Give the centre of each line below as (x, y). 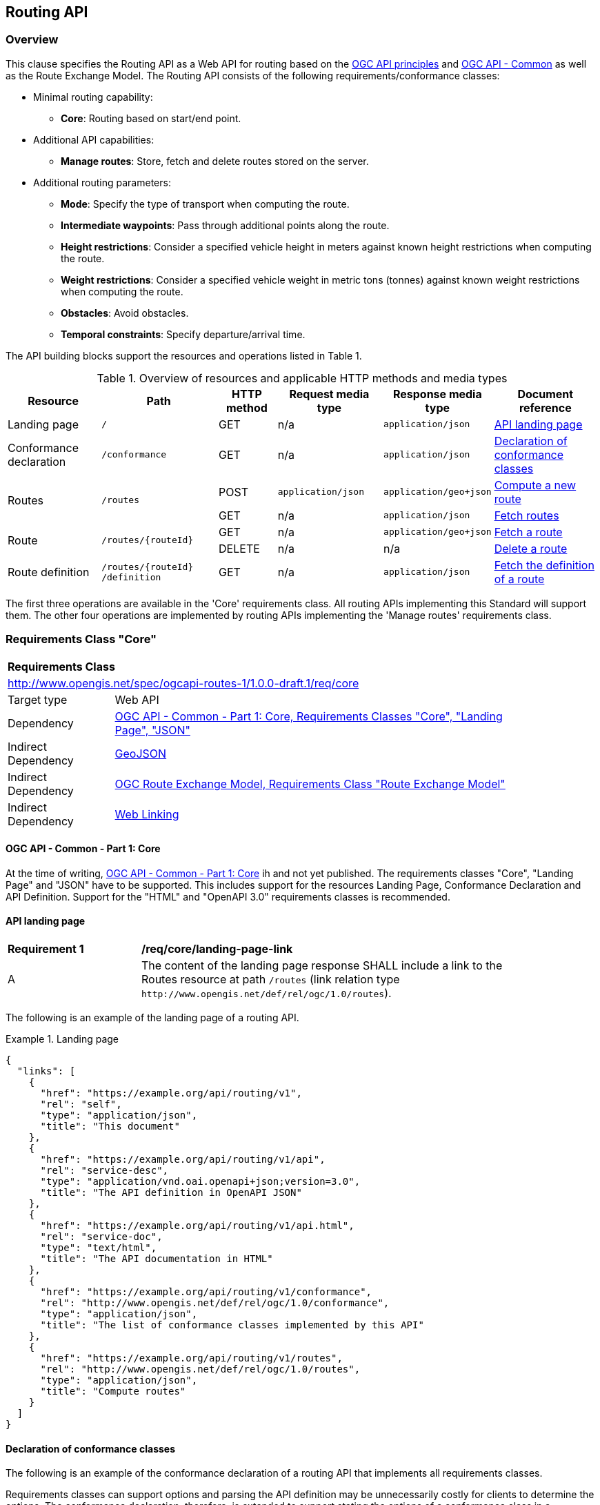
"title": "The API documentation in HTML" (157, 1258)
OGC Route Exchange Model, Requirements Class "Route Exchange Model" (310, 784)
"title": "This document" (110, 1126)
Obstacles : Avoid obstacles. (125, 313)
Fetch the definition (544, 565)
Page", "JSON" (152, 730)
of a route (519, 579)
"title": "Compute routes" (113, 1391)
